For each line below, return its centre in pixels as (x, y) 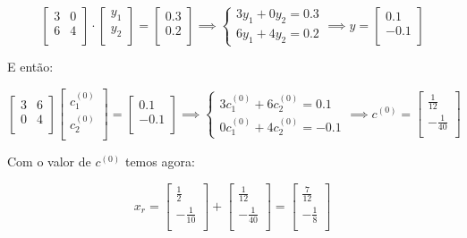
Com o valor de (49, 161)
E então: (30, 67)
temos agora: (160, 161)
